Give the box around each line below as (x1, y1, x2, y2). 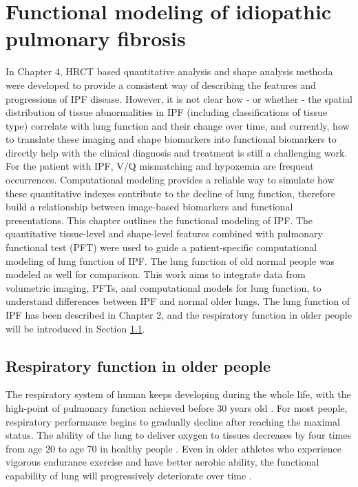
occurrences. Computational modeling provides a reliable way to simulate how (6, 172, 335, 187)
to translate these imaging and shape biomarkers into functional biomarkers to (6, 132, 337, 146)
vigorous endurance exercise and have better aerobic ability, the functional (6, 455, 319, 469)
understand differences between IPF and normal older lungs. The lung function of (6, 294, 350, 308)
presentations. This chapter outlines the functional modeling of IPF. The (6, 212, 313, 227)
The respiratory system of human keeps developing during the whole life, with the (6, 387, 351, 401)
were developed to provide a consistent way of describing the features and (6, 77, 316, 92)
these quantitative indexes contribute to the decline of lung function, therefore (6, 186, 336, 200)
